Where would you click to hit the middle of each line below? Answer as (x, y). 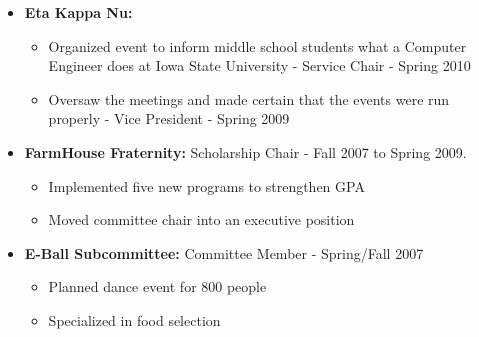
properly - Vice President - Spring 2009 (169, 118)
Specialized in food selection (134, 319)
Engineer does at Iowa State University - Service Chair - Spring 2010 (259, 65)
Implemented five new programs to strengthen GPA (206, 185)
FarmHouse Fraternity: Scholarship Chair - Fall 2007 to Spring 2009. (245, 151)
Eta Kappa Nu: (78, 12)
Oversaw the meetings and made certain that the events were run (249, 98)
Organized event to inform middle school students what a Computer (257, 45)
